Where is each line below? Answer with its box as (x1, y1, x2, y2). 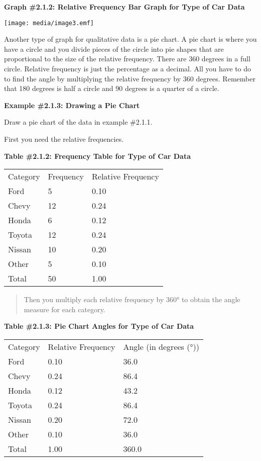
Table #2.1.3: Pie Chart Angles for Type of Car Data (4, 321, 194, 331)
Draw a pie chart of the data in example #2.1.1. (4, 117, 153, 127)
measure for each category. (24, 304, 105, 314)
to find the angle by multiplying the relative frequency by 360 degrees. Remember (4, 73, 255, 83)
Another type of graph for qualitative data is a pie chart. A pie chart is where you (4, 34, 257, 44)
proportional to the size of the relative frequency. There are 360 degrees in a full (4, 53, 250, 64)
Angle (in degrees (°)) (123, 340, 199, 352)
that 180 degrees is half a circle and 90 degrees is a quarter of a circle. (4, 83, 219, 94)
